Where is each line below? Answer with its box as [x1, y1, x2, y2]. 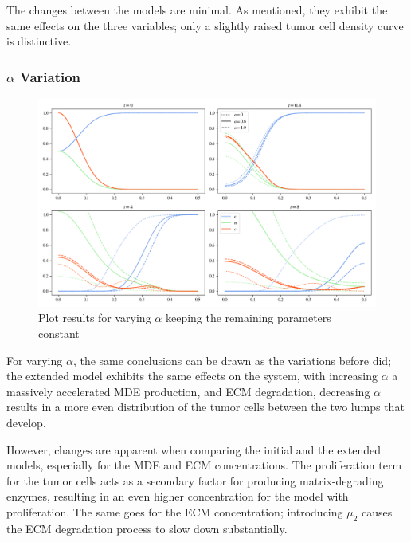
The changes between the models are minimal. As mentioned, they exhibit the [6, 2, 388, 18]
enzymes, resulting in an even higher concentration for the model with [6, 488, 349, 505]
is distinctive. [6, 33, 72, 49]
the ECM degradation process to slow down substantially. [6, 520, 288, 536]
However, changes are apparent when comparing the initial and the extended [6, 441, 382, 458]
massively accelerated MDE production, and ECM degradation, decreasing [6, 383, 370, 399]
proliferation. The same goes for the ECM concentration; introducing [6, 503, 343, 520]
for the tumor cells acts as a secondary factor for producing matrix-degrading [6, 472, 384, 489]
